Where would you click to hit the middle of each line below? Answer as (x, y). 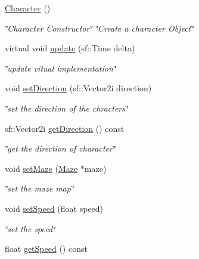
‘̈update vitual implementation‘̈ (60, 68)
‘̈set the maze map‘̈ (39, 188)
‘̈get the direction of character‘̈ (60, 148)
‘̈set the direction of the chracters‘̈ (66, 108)
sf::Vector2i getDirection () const (65, 128)
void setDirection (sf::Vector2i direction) (78, 88)
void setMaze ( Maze (41, 168)
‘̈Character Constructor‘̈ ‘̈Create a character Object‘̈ (99, 28)
